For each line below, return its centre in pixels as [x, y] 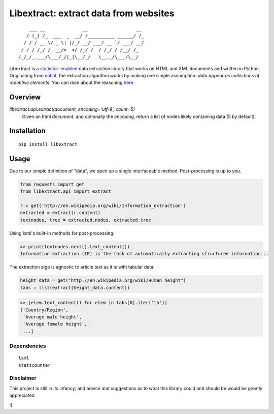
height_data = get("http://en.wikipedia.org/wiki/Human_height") [103, 280]
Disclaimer [23, 378]
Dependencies [28, 346]
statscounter [35, 365]
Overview [25, 97]
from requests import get [52, 184]
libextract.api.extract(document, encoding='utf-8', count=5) [72, 109]
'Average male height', [53, 317]
